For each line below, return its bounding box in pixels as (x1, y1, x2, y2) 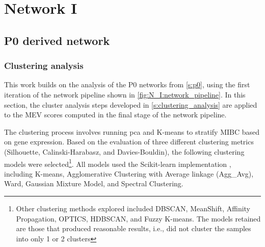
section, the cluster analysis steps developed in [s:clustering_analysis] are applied (4, 99, 257, 110)
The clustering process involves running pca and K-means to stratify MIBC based (4, 126, 260, 137)
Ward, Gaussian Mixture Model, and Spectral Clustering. (4, 178, 183, 189)
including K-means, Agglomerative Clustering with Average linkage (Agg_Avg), (4, 168, 254, 179)
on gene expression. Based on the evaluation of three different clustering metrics (4, 136, 254, 147)
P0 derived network (4, 32, 110, 48)
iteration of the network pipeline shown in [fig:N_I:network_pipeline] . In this (4, 89, 246, 100)
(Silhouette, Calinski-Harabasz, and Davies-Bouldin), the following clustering (4, 146, 245, 157)
